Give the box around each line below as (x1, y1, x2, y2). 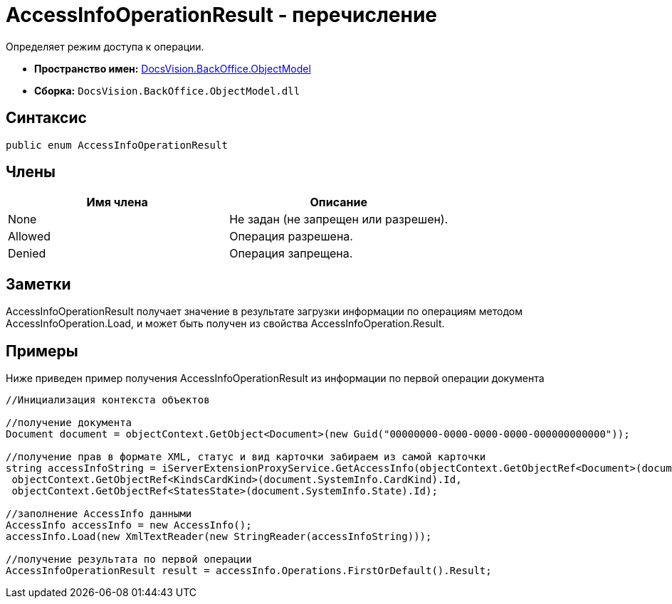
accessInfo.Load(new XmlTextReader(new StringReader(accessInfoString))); (6, 531, 432, 543)
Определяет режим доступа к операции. (6, 40, 204, 53)
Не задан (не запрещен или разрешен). (229, 212, 448, 227)
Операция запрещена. (229, 246, 353, 261)
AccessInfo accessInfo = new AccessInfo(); (6, 519, 252, 531)
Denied (8, 246, 46, 261)
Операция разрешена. (229, 229, 353, 244)
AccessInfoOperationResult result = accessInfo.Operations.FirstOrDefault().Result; (6, 565, 492, 577)
